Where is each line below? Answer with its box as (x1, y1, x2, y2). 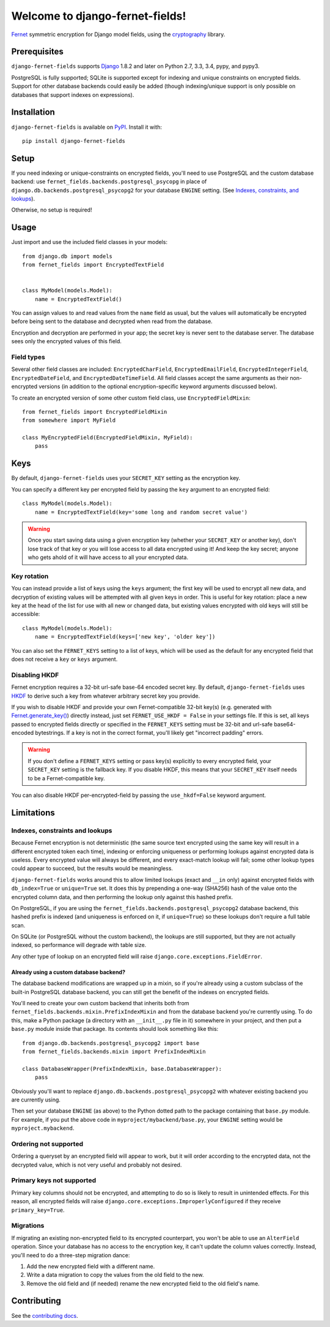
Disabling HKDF (11, 671, 59, 679)
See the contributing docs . (11, 1312, 79, 1319)
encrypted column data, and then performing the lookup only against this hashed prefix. (11, 893, 233, 900)
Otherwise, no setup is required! (11, 206, 92, 214)
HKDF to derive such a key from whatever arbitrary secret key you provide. (11, 692, 200, 699)
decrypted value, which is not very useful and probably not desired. (11, 1161, 182, 1168)
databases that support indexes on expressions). (11, 91, 134, 98)
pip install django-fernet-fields (22, 137, 125, 144)
